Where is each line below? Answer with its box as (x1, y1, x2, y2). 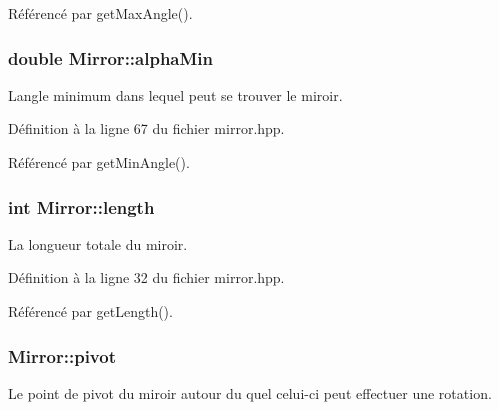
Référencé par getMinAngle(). (8, 152, 190, 172)
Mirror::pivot (8, 343, 116, 368)
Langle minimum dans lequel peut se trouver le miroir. (8, 84, 343, 105)
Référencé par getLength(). (8, 301, 173, 321)
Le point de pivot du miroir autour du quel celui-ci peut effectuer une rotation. (8, 382, 492, 403)
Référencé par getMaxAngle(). (8, 3, 193, 23)
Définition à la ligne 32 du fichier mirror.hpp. (8, 267, 285, 288)
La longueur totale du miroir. (8, 233, 188, 254)
